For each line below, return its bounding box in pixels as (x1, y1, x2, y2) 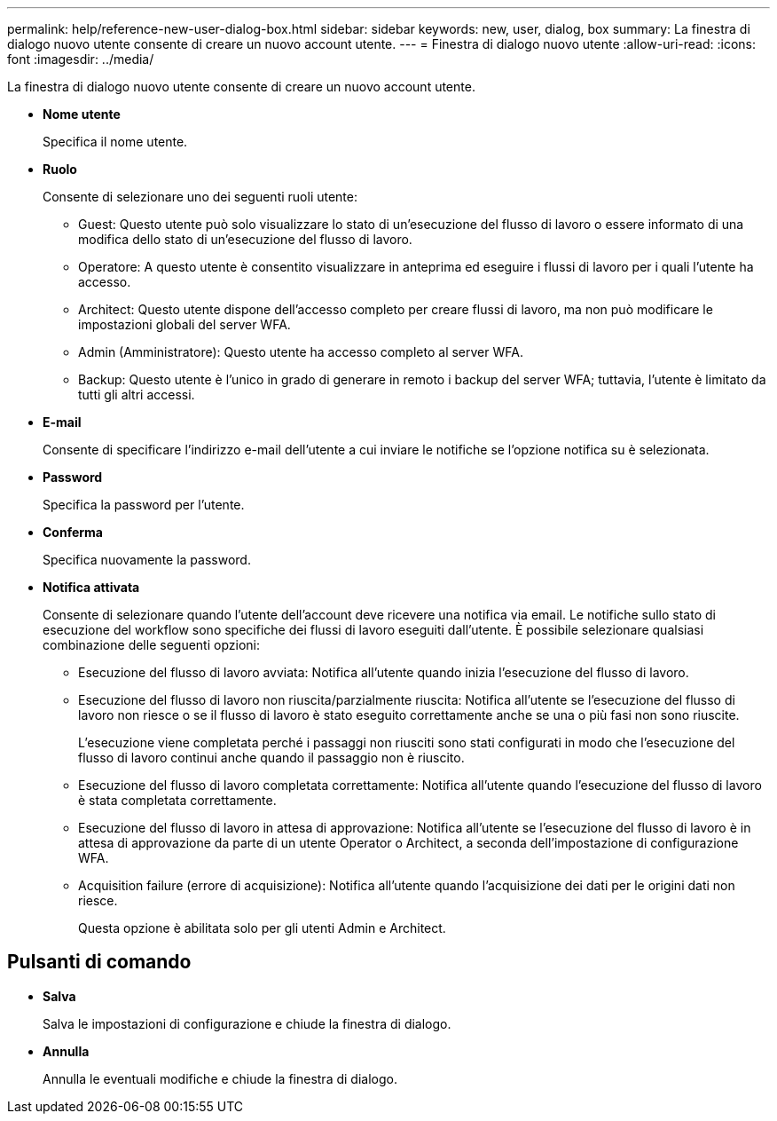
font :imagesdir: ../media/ (7, 51, 154, 67)
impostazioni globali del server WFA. (78, 317, 291, 332)
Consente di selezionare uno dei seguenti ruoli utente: (43, 189, 358, 204)
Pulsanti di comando (7, 951, 192, 974)
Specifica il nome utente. (43, 134, 188, 149)
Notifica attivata (43, 580, 140, 595)
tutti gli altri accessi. (78, 387, 195, 402)
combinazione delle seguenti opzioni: (43, 637, 260, 652)
